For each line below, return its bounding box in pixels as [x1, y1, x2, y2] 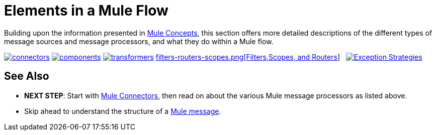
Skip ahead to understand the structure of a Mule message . [24, 106, 221, 115]
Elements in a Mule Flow [4, 2, 168, 19]
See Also [4, 70, 49, 83]
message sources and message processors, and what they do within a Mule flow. [4, 37, 274, 46]
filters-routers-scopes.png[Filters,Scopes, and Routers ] [155, 52, 340, 61]
